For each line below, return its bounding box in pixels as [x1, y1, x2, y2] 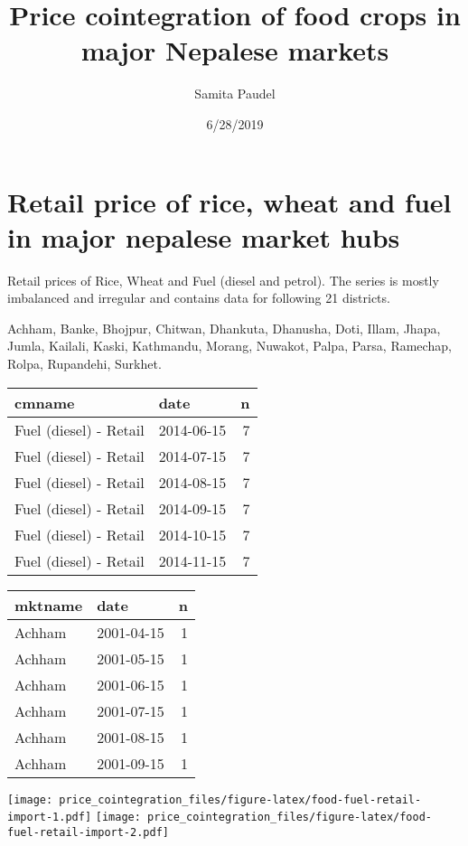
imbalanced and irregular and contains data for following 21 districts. [7, 288, 390, 307]
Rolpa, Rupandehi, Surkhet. [7, 354, 162, 372]
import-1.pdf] [7, 811, 92, 824]
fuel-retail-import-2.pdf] [7, 825, 169, 839]
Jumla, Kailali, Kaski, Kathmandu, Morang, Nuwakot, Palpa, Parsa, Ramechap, [7, 336, 452, 355]
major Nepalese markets [80, 32, 389, 69]
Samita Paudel [194, 84, 276, 103]
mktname [14, 594, 83, 616]
